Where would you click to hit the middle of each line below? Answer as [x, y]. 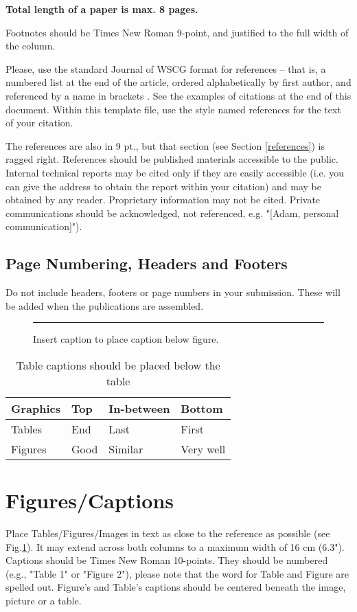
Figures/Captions [90, 500]
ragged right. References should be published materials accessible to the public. [172, 159]
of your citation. [39, 123]
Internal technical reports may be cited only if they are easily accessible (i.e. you [175, 172]
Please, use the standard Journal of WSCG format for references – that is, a [166, 68]
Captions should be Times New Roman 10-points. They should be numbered [167, 560]
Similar [126, 449]
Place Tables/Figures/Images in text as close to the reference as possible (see [168, 533]
